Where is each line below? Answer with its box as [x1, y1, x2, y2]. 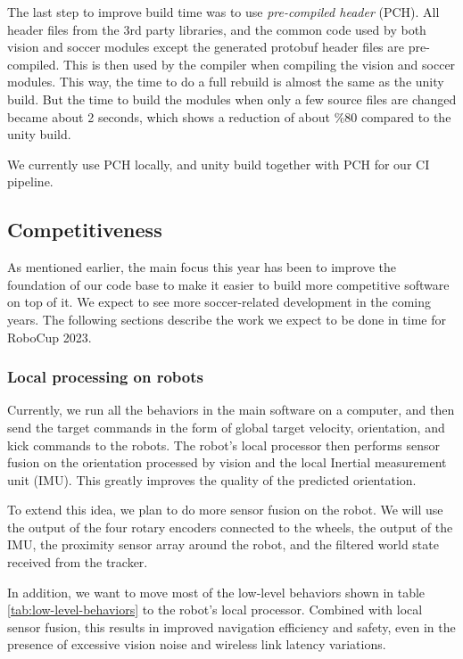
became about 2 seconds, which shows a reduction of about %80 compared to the [7, 107, 451, 126]
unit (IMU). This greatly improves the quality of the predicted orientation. [7, 470, 417, 489]
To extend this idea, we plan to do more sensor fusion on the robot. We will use [7, 500, 443, 519]
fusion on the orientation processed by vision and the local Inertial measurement [7, 453, 447, 472]
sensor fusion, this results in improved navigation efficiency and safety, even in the [7, 617, 456, 636]
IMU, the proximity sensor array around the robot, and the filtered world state [7, 535, 439, 554]
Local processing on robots [7, 366, 203, 388]
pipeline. [7, 172, 54, 191]
